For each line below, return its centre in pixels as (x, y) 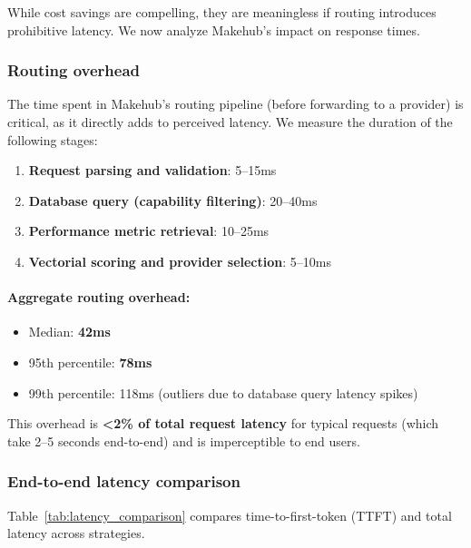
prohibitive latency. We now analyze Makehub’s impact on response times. (214, 29)
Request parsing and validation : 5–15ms (152, 170)
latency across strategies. (76, 533)
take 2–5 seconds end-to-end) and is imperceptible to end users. (184, 440)
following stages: (53, 139)
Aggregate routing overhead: (99, 297)
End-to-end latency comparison (124, 481)
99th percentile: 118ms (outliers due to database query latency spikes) (223, 392)
